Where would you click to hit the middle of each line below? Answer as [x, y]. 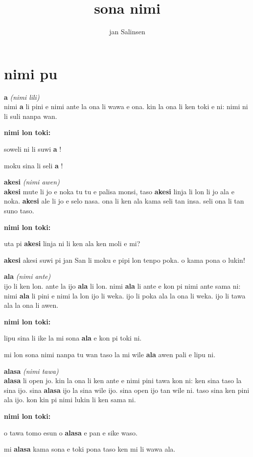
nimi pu [31, 73]
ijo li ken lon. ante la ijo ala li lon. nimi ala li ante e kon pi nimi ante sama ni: [122, 286]
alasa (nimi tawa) [31, 371]
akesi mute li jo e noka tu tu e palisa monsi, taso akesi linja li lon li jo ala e [119, 191]
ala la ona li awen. [31, 305]
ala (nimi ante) [27, 276]
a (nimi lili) [22, 97]
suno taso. [19, 210]
